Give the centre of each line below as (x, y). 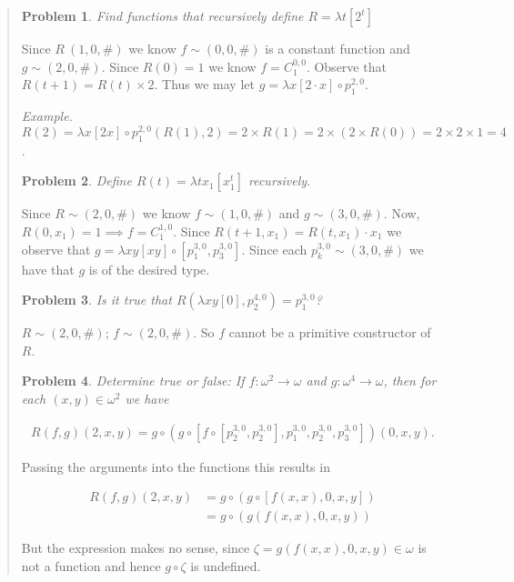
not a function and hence (91, 565)
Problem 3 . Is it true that (96, 300)
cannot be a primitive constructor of (330, 332)
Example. (47, 115)
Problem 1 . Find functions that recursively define (162, 15)
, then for (410, 381)
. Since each (274, 249)
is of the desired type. (149, 269)
